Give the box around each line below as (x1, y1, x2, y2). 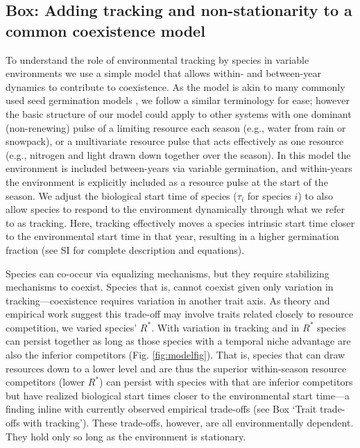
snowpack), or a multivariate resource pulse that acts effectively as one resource (6, 134, 344, 148)
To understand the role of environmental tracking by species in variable (6, 52, 309, 67)
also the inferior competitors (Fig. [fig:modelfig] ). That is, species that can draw (6, 347, 345, 362)
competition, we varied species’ (6, 320, 137, 334)
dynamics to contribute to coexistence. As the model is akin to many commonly (6, 79, 345, 94)
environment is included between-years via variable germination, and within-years (6, 161, 352, 175)
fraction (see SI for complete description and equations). (6, 242, 245, 257)
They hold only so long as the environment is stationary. (6, 429, 246, 443)
